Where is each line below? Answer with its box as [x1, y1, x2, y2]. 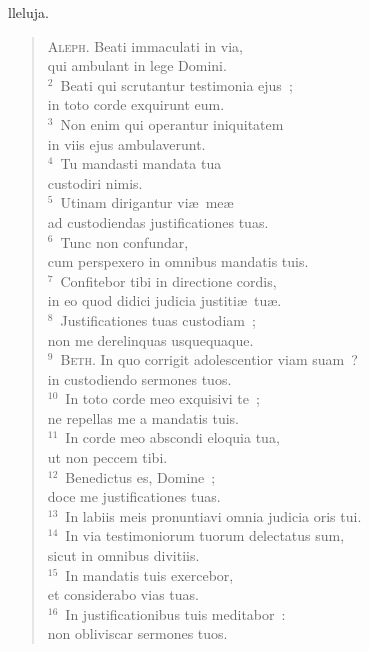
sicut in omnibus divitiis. [47, 545, 200, 566]
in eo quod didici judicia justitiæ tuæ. [47, 290, 282, 311]
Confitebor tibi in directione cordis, [60, 270, 277, 291]
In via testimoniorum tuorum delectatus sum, [65, 525, 345, 546]
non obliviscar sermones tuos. [47, 623, 228, 644]
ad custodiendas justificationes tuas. [47, 211, 269, 232]
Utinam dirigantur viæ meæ [60, 192, 234, 213]
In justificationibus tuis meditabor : [65, 603, 286, 624]
